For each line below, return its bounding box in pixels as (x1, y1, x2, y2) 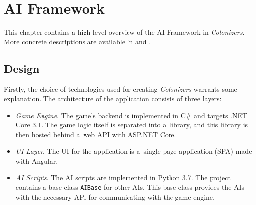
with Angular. (15, 156, 58, 166)
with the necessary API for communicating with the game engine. (15, 191, 214, 202)
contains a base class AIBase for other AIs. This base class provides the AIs (15, 182, 245, 192)
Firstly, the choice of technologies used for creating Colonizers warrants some (4, 83, 237, 94)
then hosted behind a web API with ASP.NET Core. (15, 129, 176, 139)
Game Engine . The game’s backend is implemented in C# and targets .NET (15, 110, 248, 120)
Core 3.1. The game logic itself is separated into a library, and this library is (15, 120, 248, 130)
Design (4, 60, 40, 76)
